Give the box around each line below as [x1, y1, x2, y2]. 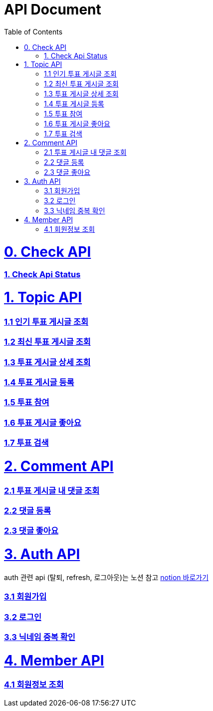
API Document [4, 1, 101, 18]
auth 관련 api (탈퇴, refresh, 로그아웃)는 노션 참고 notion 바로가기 [4, 573, 209, 582]
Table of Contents [4, 27, 63, 36]
